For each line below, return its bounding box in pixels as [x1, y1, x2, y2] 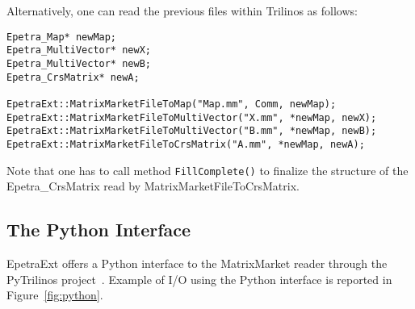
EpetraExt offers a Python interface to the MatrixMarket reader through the [6, 254, 388, 271]
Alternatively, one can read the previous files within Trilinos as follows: [6, 2, 358, 19]
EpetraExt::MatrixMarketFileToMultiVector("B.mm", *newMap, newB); [6, 125, 377, 137]
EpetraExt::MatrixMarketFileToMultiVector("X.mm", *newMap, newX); [6, 111, 377, 123]
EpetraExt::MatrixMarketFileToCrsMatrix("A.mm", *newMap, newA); [6, 138, 365, 150]
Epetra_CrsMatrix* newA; [6, 71, 140, 83]
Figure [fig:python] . [6, 286, 103, 303]
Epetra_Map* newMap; [6, 31, 117, 43]
